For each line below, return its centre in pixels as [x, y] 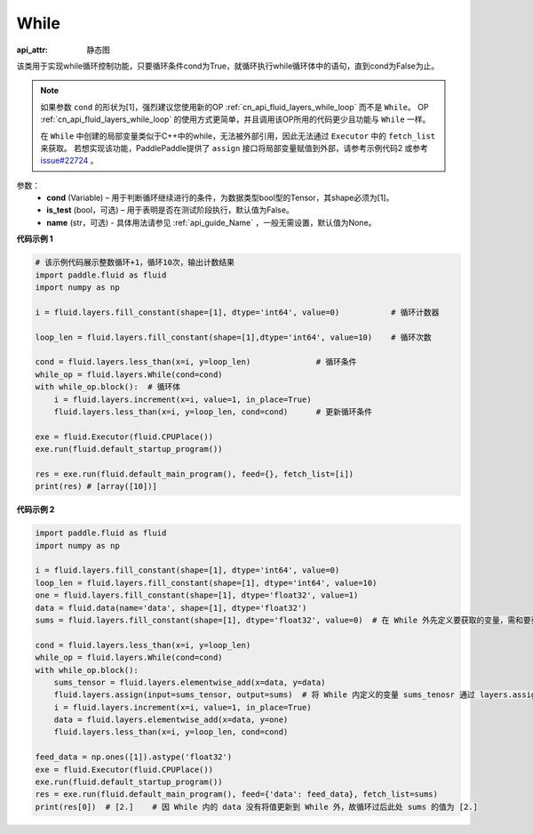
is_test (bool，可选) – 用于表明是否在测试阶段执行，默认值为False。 [171, 210]
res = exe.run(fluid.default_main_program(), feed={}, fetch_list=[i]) [195, 474]
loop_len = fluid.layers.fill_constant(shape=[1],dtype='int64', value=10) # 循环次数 [234, 337]
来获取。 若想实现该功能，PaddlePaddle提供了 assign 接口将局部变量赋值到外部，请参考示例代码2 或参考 [234, 148]
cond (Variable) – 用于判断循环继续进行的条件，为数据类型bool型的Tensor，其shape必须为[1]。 [220, 198]
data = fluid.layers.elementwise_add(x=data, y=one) [171, 720]
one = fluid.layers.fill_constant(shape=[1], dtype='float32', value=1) [197, 595]
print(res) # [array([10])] [96, 486]
